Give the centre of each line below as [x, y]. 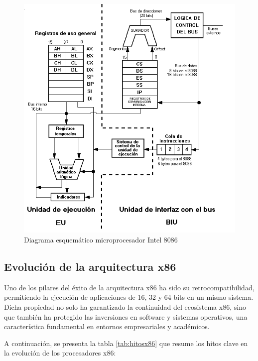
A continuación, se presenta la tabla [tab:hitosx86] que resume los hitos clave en [126, 343]
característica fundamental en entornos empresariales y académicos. [107, 326]
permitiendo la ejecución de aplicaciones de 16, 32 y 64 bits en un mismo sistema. [129, 297]
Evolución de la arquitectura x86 [90, 266]
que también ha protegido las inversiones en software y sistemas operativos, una [126, 316]
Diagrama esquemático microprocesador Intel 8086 [101, 239]
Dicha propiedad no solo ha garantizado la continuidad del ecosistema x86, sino [125, 306]
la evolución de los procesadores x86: [60, 353]
